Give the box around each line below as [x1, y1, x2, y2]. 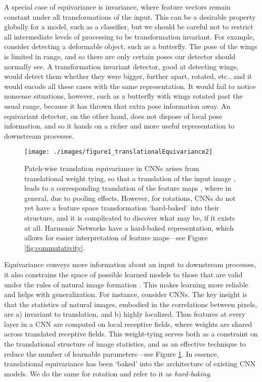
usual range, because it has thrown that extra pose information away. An [4, 100, 231, 111]
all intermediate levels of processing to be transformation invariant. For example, [4, 31, 255, 41]
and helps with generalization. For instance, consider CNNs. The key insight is [4, 289, 247, 300]
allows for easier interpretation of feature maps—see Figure [24, 232, 208, 243]
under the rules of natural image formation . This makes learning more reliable [4, 279, 248, 289]
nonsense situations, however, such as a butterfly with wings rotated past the [4, 91, 243, 101]
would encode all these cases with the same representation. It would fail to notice [4, 80, 256, 91]
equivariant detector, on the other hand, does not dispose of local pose [4, 110, 223, 121]
